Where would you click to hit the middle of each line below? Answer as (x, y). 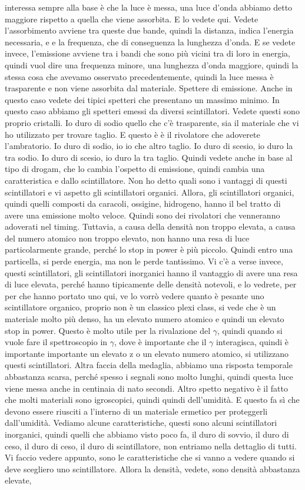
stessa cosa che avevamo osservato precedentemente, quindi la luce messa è (139, 76)
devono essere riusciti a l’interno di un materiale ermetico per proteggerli (136, 411)
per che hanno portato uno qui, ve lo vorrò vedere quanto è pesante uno (135, 295)
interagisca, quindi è (252, 342)
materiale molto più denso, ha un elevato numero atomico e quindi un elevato (145, 319)
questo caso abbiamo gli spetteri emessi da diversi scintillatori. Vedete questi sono (152, 111)
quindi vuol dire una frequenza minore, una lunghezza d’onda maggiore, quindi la (152, 64)
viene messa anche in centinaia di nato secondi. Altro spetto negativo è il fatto (146, 388)
